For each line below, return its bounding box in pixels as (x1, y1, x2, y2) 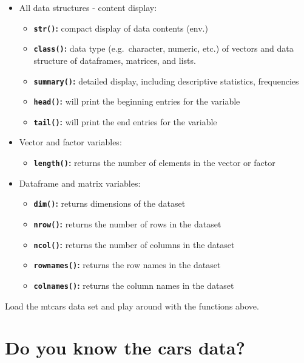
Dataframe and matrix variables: (19, 176, 141, 189)
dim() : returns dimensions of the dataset (33, 197, 186, 210)
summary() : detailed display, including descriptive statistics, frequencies (33, 74, 299, 87)
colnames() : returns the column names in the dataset (33, 278, 234, 291)
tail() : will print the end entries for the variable (33, 115, 217, 128)
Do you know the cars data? (5, 335, 245, 360)
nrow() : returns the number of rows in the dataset (33, 217, 221, 230)
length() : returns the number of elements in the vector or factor (33, 156, 275, 169)
